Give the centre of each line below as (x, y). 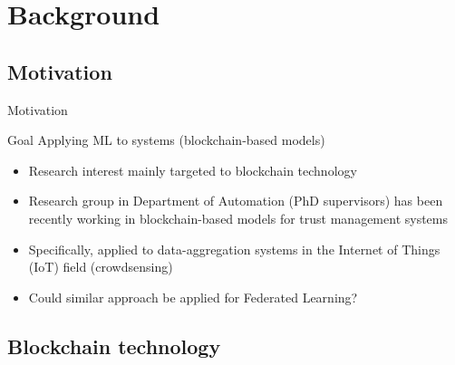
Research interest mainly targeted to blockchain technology (193, 170)
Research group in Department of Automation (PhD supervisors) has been (236, 201)
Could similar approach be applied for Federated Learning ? (193, 297)
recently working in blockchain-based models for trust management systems (238, 218)
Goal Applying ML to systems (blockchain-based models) (166, 140)
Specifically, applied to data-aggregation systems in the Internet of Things (234, 249)
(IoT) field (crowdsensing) (101, 267)
